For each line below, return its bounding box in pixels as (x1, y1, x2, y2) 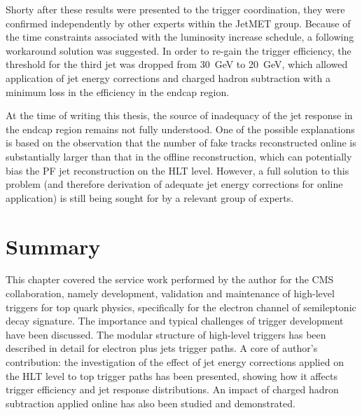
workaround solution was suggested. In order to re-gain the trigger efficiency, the (6, 43, 351, 57)
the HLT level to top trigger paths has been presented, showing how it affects (6, 368, 337, 383)
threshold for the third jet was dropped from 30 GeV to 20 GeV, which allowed (6, 57, 348, 72)
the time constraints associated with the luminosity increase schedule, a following (6, 29, 354, 44)
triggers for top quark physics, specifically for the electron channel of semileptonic (6, 299, 356, 314)
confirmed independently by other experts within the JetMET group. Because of (6, 15, 351, 30)
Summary (6, 231, 101, 260)
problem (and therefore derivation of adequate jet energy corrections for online (6, 177, 343, 191)
